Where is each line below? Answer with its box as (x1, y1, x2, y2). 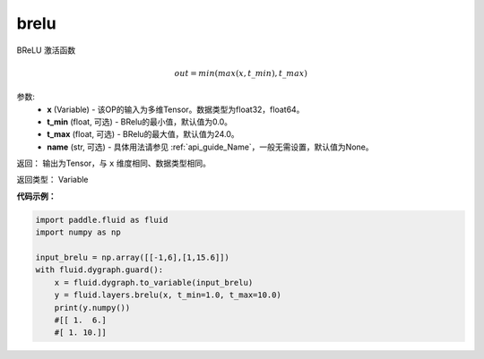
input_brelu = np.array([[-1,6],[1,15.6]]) (35, 252, 230, 263)
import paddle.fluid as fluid (35, 215, 169, 225)
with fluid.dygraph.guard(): (35, 265, 164, 275)
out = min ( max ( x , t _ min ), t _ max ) (174, 68, 308, 78)
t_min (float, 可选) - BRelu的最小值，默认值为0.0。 (47, 116, 233, 127)
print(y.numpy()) (54, 303, 131, 312)
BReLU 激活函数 (16, 45, 76, 56)
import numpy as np (35, 227, 121, 237)
